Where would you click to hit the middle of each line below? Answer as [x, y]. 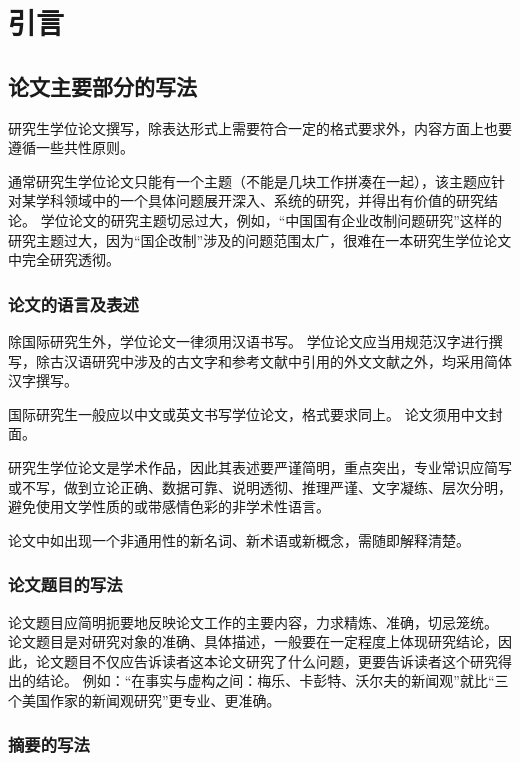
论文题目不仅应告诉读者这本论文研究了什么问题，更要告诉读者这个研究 [266, 660]
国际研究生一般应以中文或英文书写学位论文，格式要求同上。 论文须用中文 [248, 413]
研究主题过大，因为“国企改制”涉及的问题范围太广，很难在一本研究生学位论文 [260, 239]
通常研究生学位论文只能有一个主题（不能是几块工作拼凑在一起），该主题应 [249, 180]
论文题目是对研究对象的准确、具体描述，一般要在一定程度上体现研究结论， [253, 641]
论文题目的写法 [65, 584]
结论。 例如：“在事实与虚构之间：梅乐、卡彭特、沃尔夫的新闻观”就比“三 [272, 680]
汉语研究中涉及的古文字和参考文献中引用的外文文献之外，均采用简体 [287, 360]
